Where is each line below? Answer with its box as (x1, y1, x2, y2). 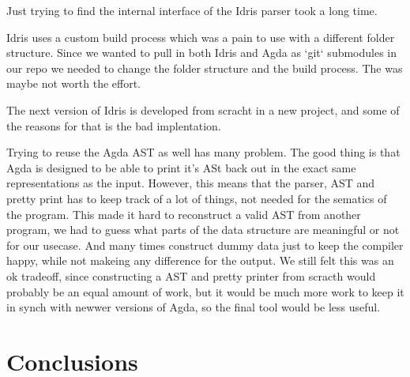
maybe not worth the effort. (6, 75, 141, 92)
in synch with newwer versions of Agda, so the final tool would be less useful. (6, 299, 381, 315)
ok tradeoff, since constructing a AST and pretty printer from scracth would (6, 267, 376, 284)
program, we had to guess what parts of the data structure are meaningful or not (6, 221, 400, 238)
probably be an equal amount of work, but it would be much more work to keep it (6, 283, 404, 300)
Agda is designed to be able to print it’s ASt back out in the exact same (6, 159, 356, 175)
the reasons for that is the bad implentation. (6, 117, 221, 134)
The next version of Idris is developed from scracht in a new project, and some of (6, 101, 400, 118)
